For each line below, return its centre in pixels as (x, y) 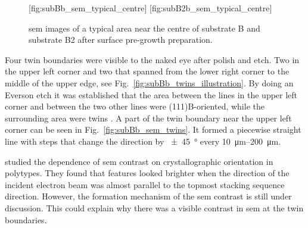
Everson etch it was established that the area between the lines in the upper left (151, 94)
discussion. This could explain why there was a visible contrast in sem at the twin (154, 207)
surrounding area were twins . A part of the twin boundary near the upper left (148, 118)
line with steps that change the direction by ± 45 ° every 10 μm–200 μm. (143, 141)
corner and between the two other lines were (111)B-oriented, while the (135, 106)
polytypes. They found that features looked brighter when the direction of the (147, 173)
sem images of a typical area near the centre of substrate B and (144, 28)
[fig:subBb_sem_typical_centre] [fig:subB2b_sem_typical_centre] (150, 8)
